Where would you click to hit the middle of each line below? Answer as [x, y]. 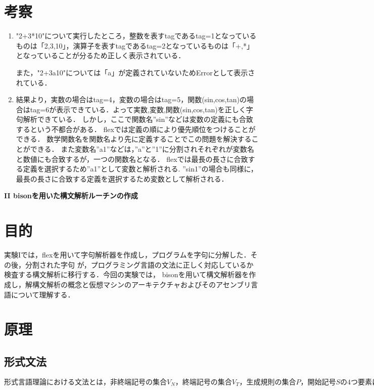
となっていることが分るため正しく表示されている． [101, 55]
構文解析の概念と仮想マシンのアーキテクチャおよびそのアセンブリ [142, 284]
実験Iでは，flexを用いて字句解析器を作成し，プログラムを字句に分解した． [127, 255]
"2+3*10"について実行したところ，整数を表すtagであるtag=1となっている [136, 36]
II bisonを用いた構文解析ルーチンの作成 [71, 196]
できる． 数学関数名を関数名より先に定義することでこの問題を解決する [134, 139]
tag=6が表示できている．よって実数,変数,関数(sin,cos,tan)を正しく [138, 109]
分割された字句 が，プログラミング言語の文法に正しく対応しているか [139, 264]
